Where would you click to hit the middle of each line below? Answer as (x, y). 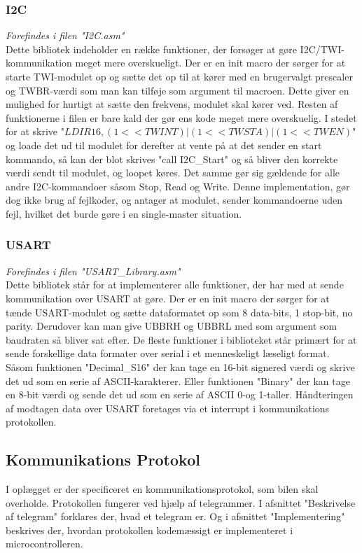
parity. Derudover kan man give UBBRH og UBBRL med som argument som (172, 326)
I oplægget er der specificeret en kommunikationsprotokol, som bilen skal (162, 489)
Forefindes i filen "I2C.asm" (65, 35)
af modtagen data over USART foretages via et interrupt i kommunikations (168, 408)
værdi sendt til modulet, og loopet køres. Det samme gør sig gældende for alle (173, 173)
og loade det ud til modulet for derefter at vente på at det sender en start (164, 145)
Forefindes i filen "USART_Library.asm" (93, 271)
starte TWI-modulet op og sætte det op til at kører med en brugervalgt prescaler (179, 76)
